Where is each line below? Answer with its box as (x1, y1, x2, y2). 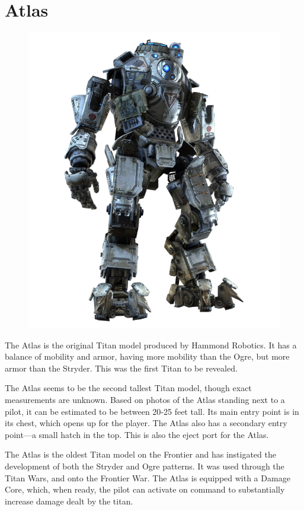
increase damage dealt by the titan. (5, 494, 133, 507)
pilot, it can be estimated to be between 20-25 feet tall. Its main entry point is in (5, 405, 299, 417)
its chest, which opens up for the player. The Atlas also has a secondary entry (5, 417, 287, 429)
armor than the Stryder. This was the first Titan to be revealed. (5, 361, 238, 374)
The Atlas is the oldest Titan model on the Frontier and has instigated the (5, 448, 276, 461)
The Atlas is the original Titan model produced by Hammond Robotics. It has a (5, 338, 297, 351)
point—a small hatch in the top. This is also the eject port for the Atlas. (5, 428, 269, 440)
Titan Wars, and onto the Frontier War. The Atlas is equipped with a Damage (5, 471, 290, 484)
